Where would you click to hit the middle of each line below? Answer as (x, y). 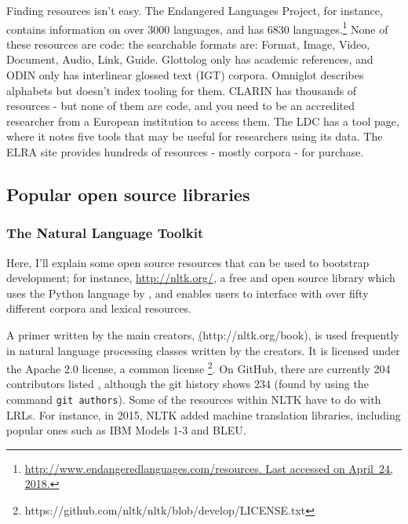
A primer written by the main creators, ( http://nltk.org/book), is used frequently (203, 334)
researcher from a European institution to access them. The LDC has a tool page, (203, 121)
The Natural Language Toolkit (105, 233)
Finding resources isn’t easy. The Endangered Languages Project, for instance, (195, 10)
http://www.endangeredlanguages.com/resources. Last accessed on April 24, (209, 468)
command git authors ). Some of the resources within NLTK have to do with (194, 399)
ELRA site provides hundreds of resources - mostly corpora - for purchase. (185, 152)
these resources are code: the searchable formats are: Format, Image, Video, (188, 44)
